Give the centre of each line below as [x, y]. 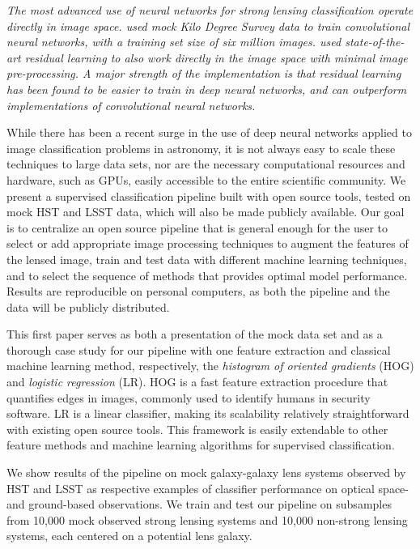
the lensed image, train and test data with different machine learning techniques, [207, 259]
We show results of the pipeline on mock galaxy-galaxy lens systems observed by [206, 472]
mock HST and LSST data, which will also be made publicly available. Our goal [206, 212]
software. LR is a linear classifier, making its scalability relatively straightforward [208, 413]
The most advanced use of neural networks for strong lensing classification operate [210, 10]
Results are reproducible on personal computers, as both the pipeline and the [198, 291]
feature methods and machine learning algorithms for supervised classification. [201, 445]
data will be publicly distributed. [88, 306]
